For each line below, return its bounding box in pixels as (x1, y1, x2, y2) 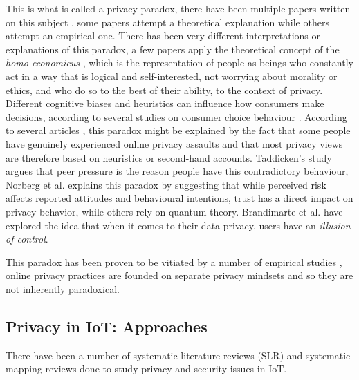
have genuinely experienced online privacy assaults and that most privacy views (6, 136, 343, 151)
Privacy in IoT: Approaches (6, 315, 208, 336)
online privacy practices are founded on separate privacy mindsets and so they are (6, 268, 353, 283)
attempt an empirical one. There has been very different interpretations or (6, 28, 321, 43)
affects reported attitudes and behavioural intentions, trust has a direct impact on (6, 191, 353, 205)
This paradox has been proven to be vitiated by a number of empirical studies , (6, 254, 342, 269)
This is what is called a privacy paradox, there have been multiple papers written (6, 1, 351, 15)
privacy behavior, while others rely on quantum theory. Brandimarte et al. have (6, 204, 343, 218)
